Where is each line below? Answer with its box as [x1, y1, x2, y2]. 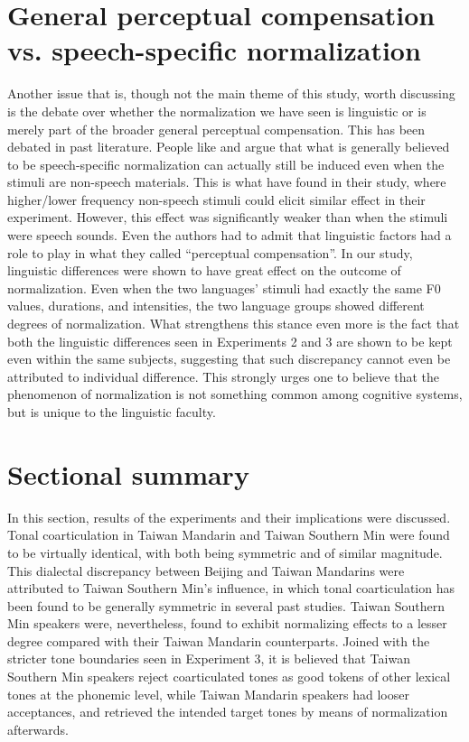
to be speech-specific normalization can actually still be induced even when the [7, 154, 445, 173]
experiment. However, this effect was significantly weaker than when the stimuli [7, 208, 448, 227]
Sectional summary [7, 455, 249, 492]
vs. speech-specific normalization [7, 32, 421, 69]
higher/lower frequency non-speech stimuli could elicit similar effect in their [7, 190, 426, 209]
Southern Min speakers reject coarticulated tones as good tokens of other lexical [7, 667, 451, 686]
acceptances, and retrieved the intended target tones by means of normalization [7, 702, 448, 721]
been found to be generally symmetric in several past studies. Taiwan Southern [7, 596, 445, 615]
